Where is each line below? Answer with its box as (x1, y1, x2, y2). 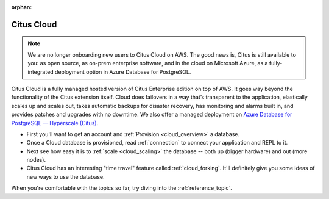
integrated (27, 68, 54, 76)
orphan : (11, 4, 32, 10)
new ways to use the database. (26, 173, 105, 180)
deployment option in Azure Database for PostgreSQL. (55, 68, 191, 76)
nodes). (26, 156, 46, 164)
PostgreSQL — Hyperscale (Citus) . (11, 119, 99, 126)
